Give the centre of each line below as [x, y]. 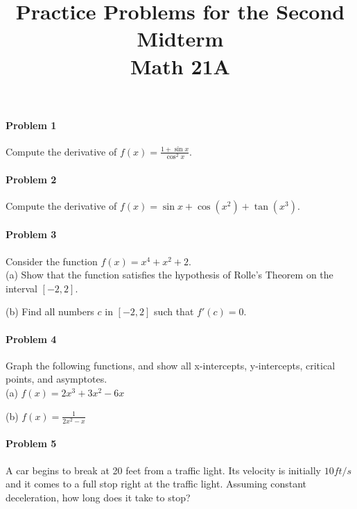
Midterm [180, 39]
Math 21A [180, 66]
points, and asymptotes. [56, 379]
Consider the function [52, 261]
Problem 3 [31, 234]
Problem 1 [31, 125]
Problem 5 [31, 443]
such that [174, 311]
